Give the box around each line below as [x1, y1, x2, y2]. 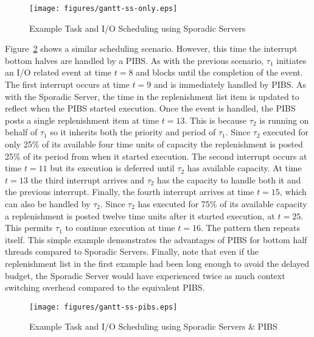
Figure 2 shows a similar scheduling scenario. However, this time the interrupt [5, 42, 298, 55]
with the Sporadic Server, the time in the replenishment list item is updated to [5, 90, 299, 102]
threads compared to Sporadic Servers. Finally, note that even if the [5, 245, 259, 258]
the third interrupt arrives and [30, 173, 144, 186]
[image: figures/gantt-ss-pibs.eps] [29, 302, 178, 311]
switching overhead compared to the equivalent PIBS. [5, 281, 205, 294]
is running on [259, 113, 309, 126]
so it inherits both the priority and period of [50, 126, 216, 138]
